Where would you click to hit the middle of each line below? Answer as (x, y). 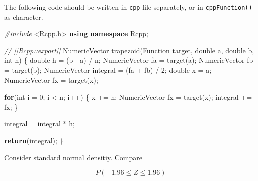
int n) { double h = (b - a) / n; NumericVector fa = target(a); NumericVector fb (129, 60)
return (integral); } (34, 140)
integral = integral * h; (39, 123)
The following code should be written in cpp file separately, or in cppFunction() (128, 7)
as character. (24, 16)
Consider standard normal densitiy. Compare (73, 157)
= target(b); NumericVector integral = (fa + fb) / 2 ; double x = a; (108, 70)
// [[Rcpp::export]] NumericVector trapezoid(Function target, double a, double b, (129, 50)
